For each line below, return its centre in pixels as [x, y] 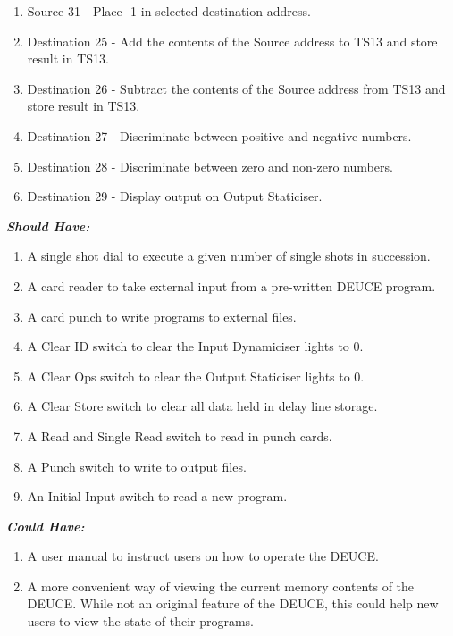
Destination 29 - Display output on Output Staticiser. [175, 196]
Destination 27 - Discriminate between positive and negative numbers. [219, 135]
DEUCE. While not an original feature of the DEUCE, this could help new [233, 603]
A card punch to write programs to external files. [162, 316]
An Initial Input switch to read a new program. [157, 496]
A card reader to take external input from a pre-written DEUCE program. [231, 285]
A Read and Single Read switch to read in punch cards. [180, 435]
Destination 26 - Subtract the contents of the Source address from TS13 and [236, 88]
